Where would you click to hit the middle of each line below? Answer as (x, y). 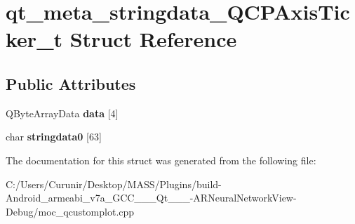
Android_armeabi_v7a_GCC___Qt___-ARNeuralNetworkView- (151, 198)
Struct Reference (153, 39)
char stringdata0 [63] (54, 137)
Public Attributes (71, 83)
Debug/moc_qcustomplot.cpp (70, 211)
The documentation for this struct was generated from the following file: (161, 160)
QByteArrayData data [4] (62, 113)
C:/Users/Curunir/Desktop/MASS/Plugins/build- (114, 184)
